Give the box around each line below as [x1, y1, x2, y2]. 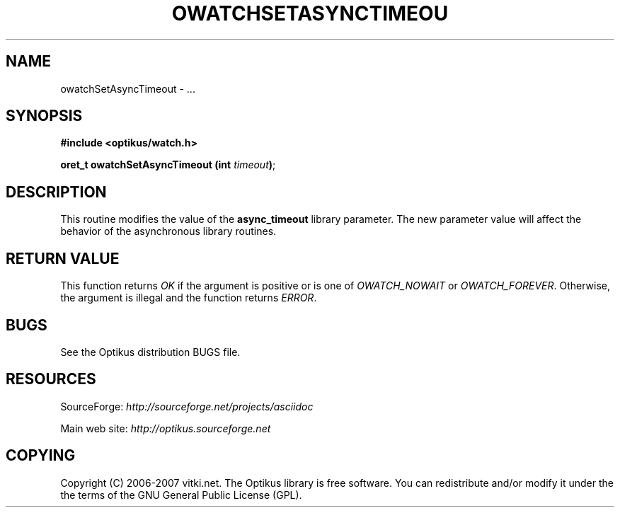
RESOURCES [6, 370, 96, 388]
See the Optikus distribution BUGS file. [60, 345, 241, 358]
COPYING [6, 446, 76, 465]
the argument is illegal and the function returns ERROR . [60, 292, 317, 304]
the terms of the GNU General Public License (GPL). [60, 488, 302, 501]
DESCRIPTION [6, 183, 107, 201]
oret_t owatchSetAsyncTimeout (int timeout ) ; [60, 158, 276, 171]
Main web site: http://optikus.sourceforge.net [60, 422, 271, 434]
